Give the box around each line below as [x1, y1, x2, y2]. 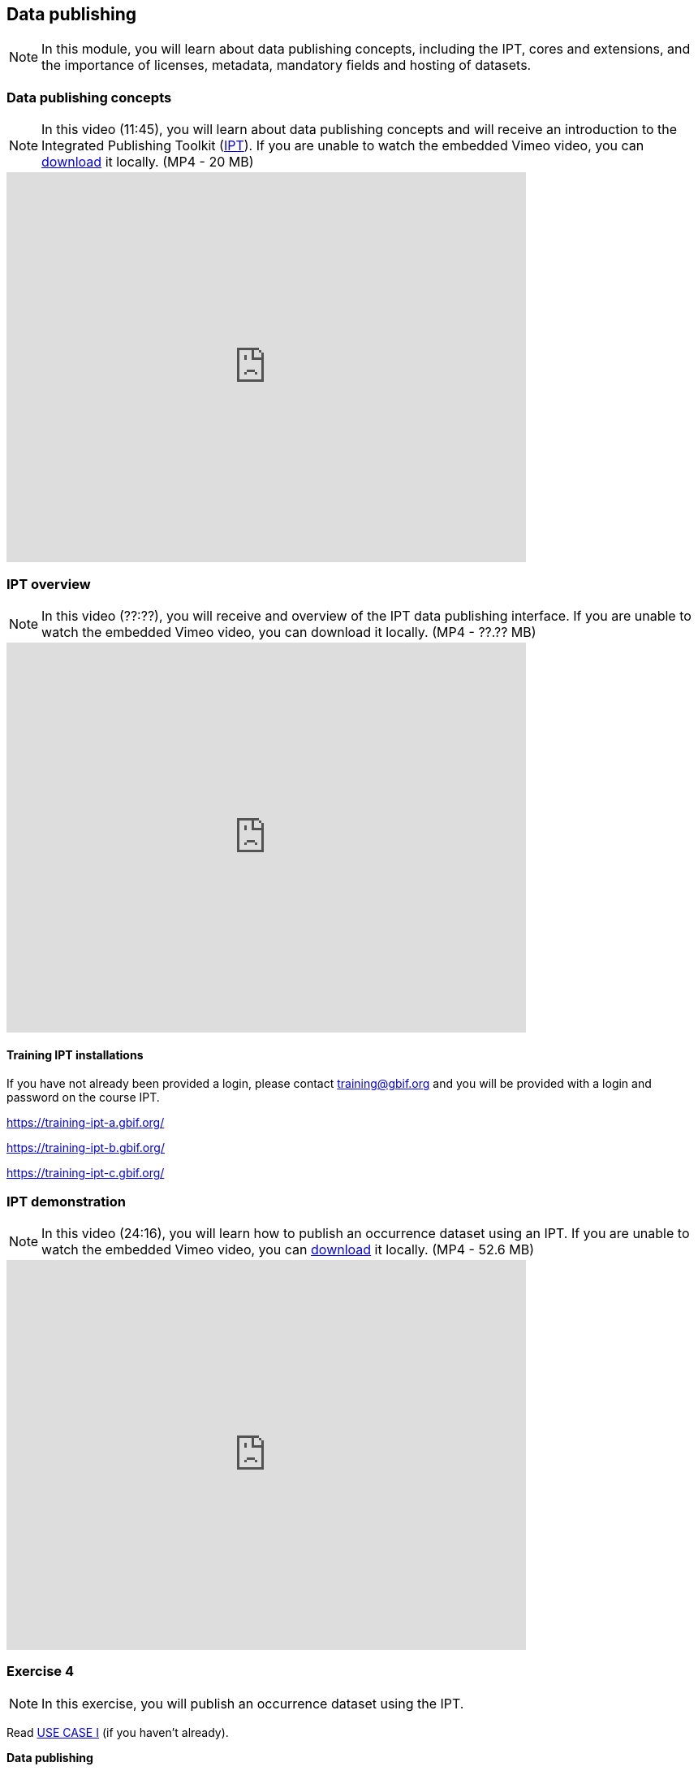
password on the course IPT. [6, 1090, 160, 1105]
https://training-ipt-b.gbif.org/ [6, 1141, 165, 1155]
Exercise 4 [6, 1663, 75, 1680]
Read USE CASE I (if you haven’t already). [6, 1725, 229, 1739]
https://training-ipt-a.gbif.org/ [6, 1115, 165, 1130]
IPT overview [6, 575, 91, 592]
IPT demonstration [6, 1193, 126, 1210]
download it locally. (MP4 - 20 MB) [41, 154, 254, 171]
